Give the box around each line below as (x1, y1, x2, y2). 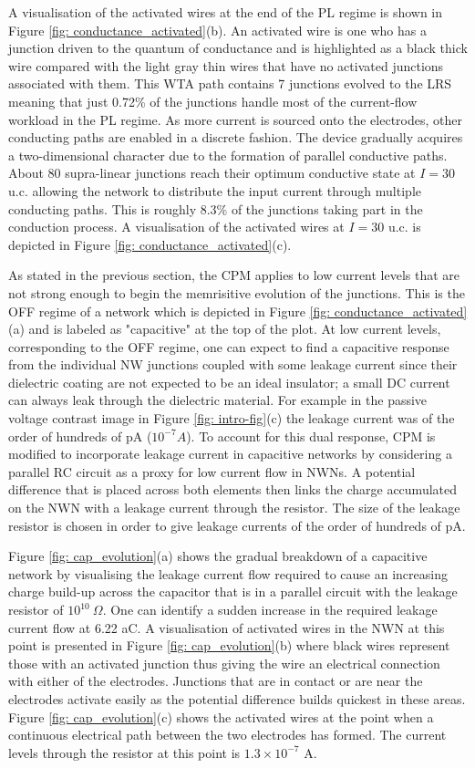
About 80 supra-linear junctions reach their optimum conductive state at (8, 163, 416, 182)
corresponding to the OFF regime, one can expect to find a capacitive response (8, 337, 449, 356)
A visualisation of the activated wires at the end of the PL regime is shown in (8, 3, 443, 21)
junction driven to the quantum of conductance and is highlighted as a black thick (8, 38, 468, 57)
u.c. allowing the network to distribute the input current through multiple (8, 181, 421, 200)
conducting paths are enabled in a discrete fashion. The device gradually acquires (8, 128, 463, 147)
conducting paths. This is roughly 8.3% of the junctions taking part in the (8, 199, 423, 218)
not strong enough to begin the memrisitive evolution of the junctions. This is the (8, 283, 465, 302)
